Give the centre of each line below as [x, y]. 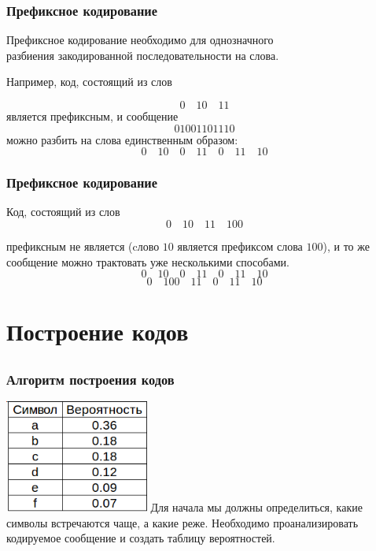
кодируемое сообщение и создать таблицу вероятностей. [141, 538]
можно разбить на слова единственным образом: [122, 139]
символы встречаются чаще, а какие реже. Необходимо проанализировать [182, 522]
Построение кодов [98, 331]
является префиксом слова [240, 246]
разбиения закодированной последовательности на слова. [143, 55]
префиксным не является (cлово [83, 246]
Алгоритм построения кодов [90, 379]
